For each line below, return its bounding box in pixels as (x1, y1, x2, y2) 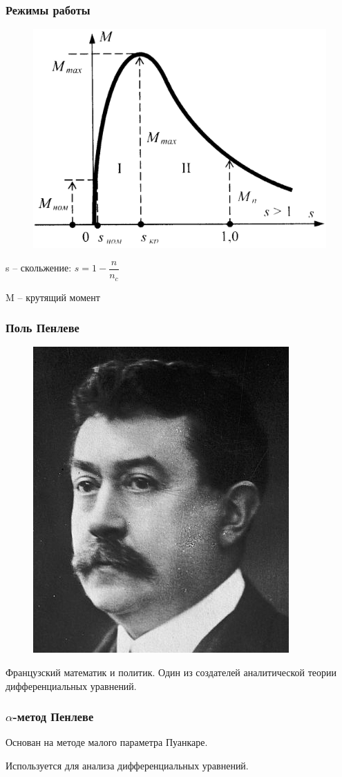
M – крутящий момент (6, 289, 100, 304)
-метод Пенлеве (12, 708, 94, 725)
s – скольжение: (6, 260, 72, 275)
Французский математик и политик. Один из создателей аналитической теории (6, 664, 337, 679)
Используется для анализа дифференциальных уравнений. (6, 758, 249, 772)
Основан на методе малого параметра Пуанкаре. (6, 735, 208, 749)
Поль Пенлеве (6, 319, 79, 336)
